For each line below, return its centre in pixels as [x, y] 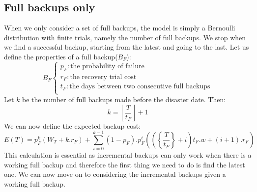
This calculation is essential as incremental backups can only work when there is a [128, 155]
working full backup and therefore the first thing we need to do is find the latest [125, 164]
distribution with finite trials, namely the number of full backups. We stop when [125, 37]
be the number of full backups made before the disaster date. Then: [124, 99]
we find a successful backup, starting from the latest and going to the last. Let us [127, 47]
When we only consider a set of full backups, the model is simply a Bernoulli [120, 28]
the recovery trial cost [103, 77]
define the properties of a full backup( [61, 56]
